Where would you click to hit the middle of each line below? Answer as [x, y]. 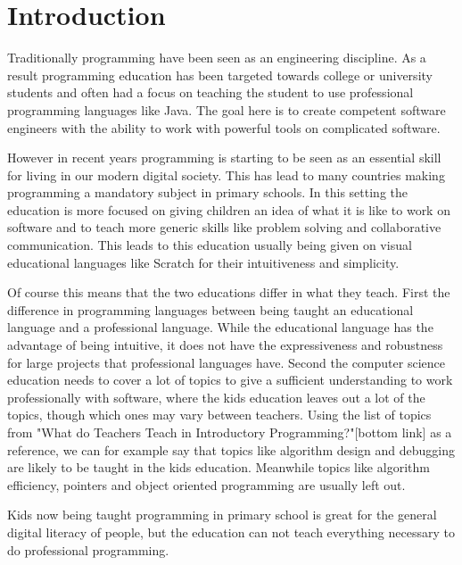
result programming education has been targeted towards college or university [220, 75]
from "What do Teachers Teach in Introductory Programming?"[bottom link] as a [230, 432]
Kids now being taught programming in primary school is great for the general [222, 515]
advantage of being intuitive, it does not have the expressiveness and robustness [225, 345]
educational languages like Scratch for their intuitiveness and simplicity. [203, 262]
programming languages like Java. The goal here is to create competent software [227, 109]
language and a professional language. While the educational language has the [220, 327]
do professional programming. [88, 549]
